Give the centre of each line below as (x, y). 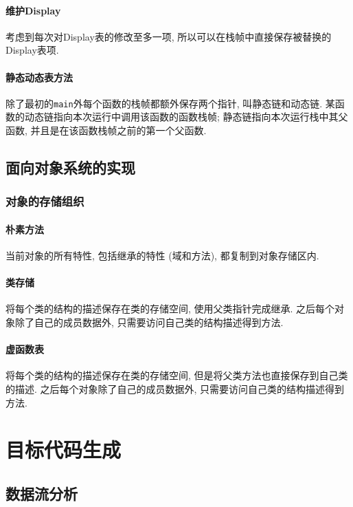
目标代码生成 (64, 450)
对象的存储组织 (45, 201)
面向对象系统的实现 (70, 168)
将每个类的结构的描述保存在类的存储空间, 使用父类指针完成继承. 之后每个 (170, 309)
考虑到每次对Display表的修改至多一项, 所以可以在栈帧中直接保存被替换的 (169, 36)
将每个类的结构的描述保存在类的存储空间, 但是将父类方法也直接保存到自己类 (177, 375)
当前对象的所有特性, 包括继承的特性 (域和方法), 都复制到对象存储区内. (162, 256)
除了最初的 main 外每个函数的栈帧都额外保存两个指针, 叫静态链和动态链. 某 (170, 103)
